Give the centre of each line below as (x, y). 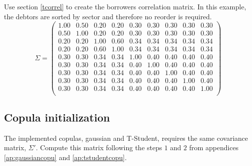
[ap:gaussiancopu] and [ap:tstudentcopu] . (65, 157)
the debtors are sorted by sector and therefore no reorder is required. (108, 16)
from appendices (214, 147)
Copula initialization (57, 117)
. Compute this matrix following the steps (99, 147)
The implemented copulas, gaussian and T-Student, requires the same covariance (126, 138)
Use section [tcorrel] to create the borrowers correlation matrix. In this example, (125, 6)
